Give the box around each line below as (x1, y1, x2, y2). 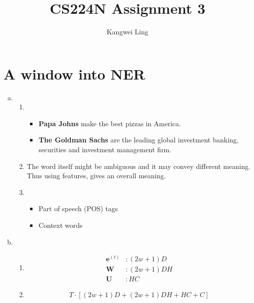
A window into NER (3, 63, 146, 83)
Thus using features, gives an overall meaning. (27, 170, 166, 181)
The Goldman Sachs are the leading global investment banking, (38, 135, 239, 145)
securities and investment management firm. (38, 144, 172, 155)
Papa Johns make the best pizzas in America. (38, 118, 181, 128)
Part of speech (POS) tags (38, 203, 118, 214)
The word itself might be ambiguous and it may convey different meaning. (27, 161, 251, 171)
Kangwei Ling (106, 27, 149, 37)
